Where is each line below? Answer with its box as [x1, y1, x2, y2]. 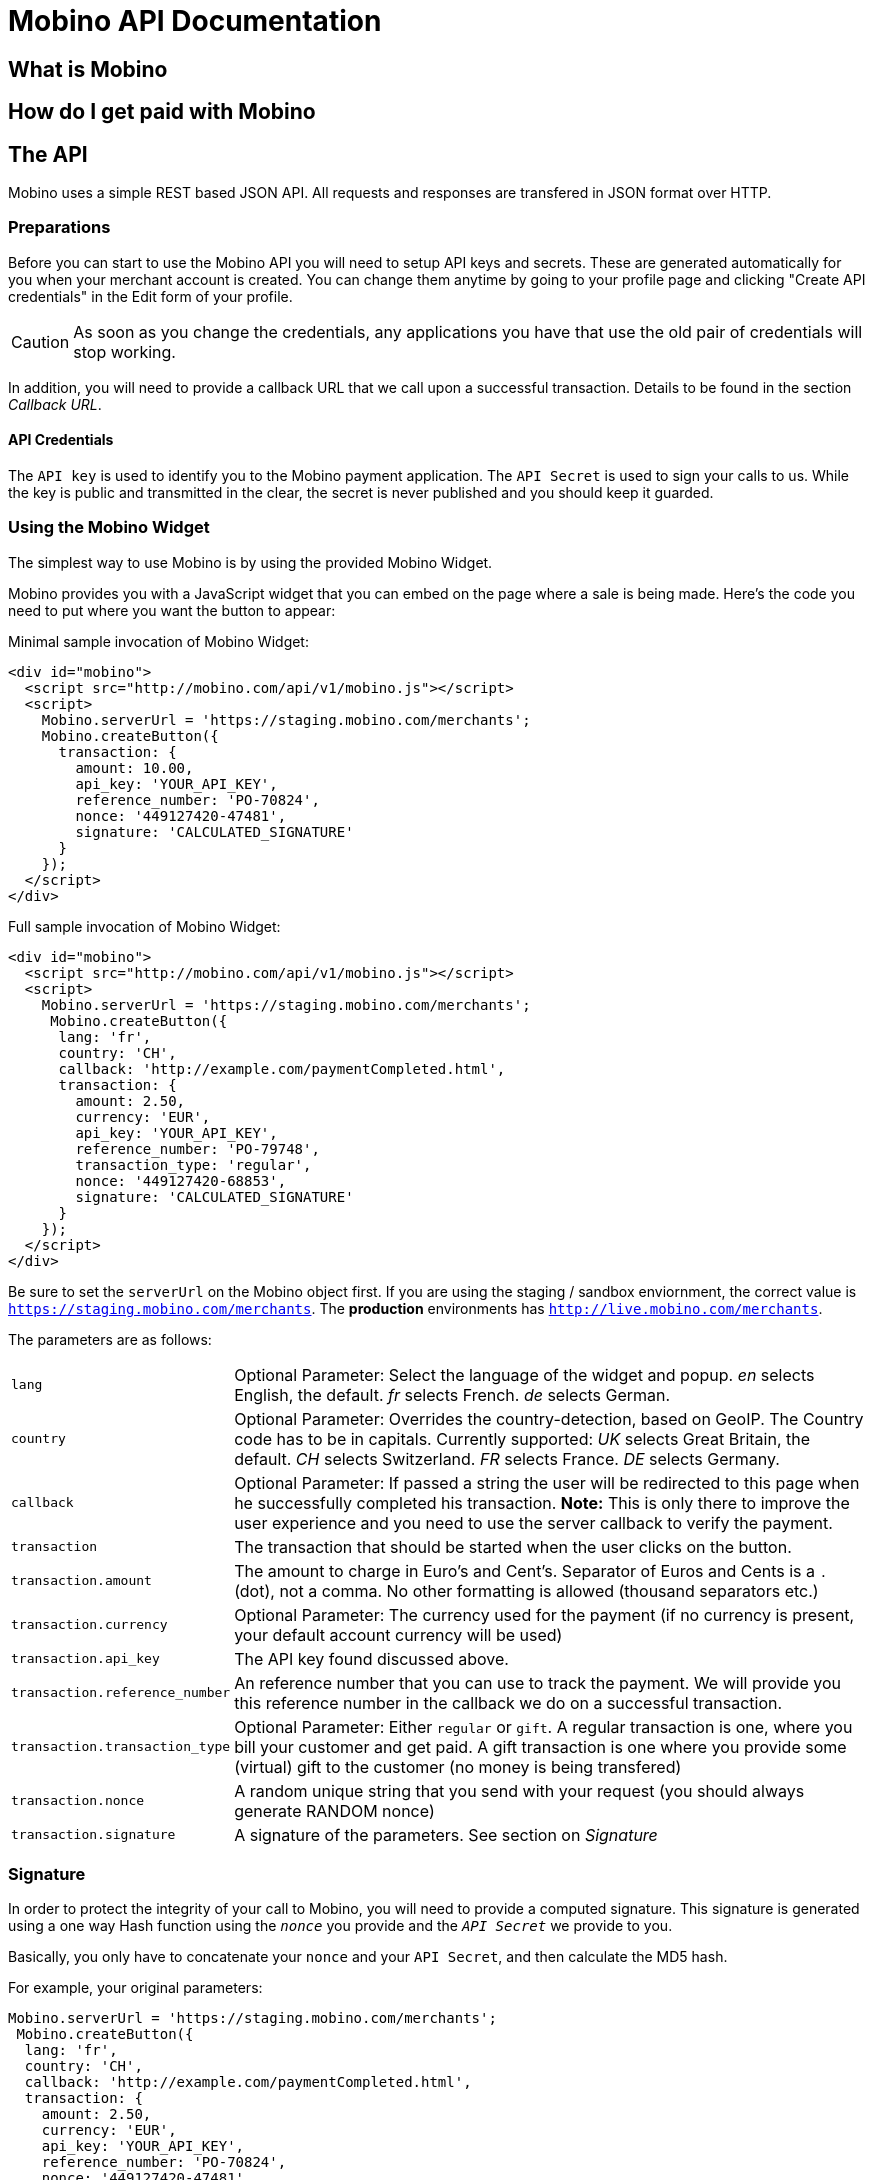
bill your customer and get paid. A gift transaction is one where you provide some [234, 1736, 847, 1757]
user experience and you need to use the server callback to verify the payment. [234, 1512, 833, 1533]
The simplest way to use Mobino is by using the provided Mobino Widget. [8, 553, 493, 571]
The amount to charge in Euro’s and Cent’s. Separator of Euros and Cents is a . [234, 1560, 828, 1581]
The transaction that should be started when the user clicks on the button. [234, 1536, 792, 1557]
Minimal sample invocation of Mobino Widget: [8, 632, 309, 650]
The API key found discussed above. [234, 1648, 509, 1669]
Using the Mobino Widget [8, 517, 210, 538]
